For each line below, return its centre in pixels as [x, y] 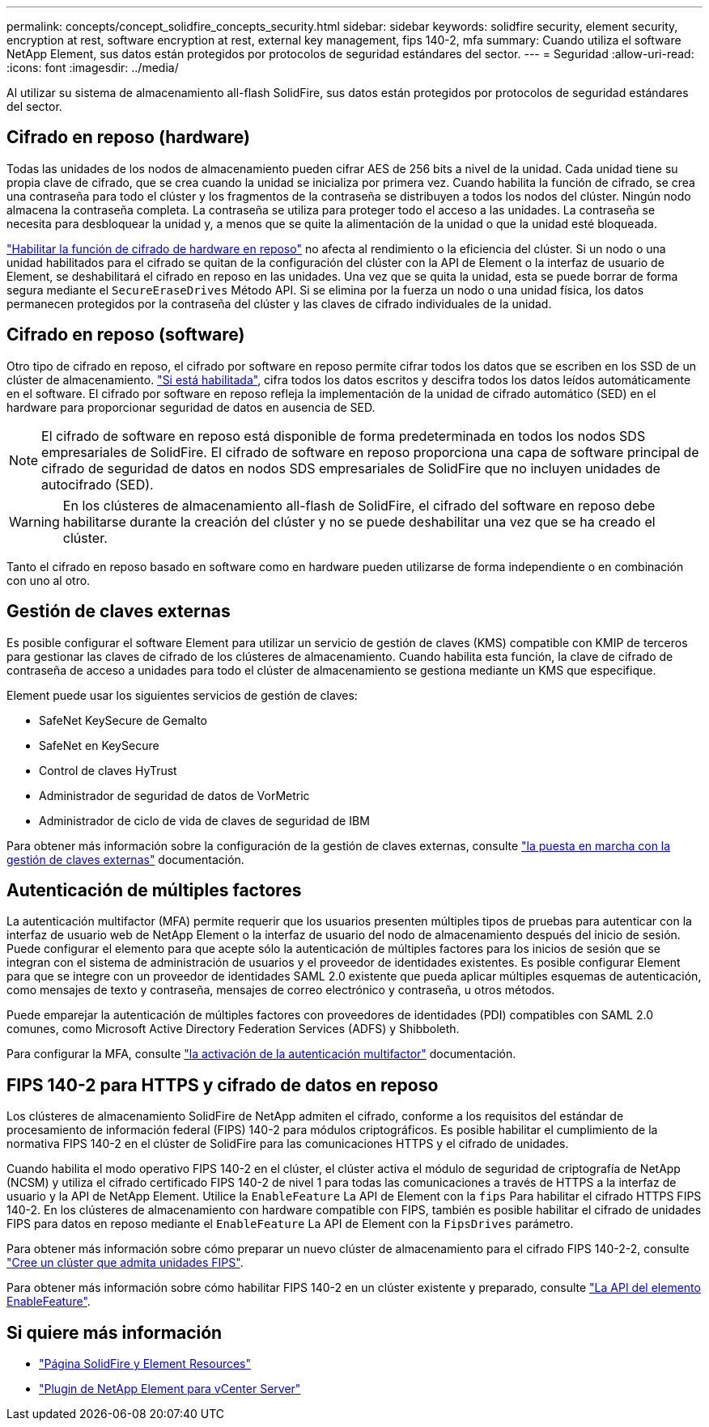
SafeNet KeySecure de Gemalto [123, 720]
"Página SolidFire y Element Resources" [145, 1364]
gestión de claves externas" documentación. [125, 859]
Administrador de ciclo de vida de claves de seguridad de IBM [204, 820]
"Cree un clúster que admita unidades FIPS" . [125, 1263]
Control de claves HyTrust [108, 770]
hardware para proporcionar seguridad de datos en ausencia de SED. [191, 407]
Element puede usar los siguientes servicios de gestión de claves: [182, 695]
